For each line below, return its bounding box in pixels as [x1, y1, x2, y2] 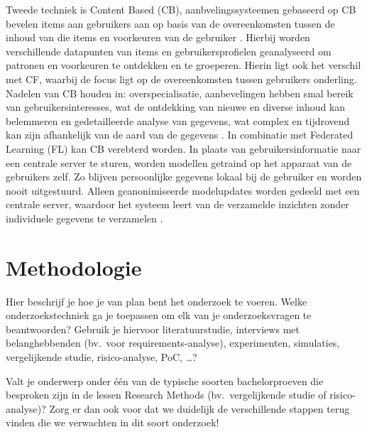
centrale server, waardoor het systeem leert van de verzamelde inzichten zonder [6, 197, 349, 212]
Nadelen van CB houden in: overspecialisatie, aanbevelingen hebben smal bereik [6, 85, 354, 100]
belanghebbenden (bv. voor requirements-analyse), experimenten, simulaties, [6, 335, 340, 350]
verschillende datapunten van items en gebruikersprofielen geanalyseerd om [6, 43, 332, 58]
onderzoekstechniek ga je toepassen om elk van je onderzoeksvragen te [6, 308, 312, 323]
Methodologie [6, 252, 142, 281]
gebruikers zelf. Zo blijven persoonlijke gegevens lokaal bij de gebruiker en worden [6, 169, 362, 184]
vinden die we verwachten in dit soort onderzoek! [6, 415, 219, 430]
